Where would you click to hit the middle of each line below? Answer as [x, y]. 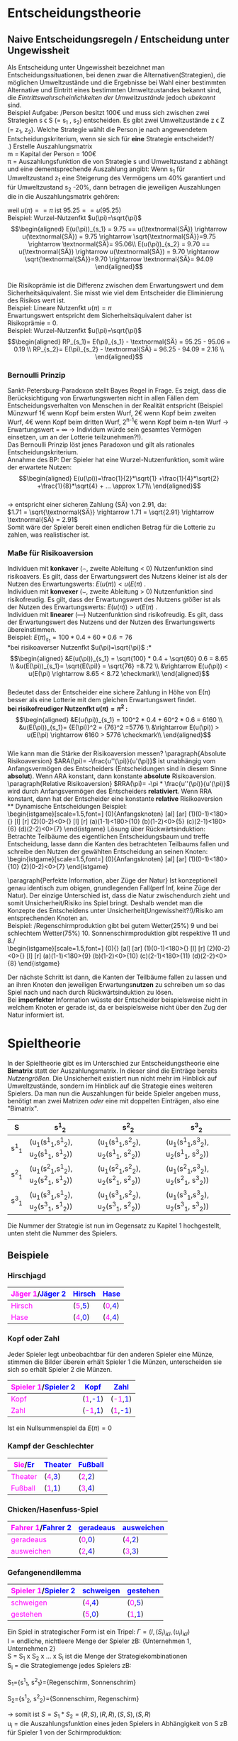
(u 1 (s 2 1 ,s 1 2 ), [51, 1169]
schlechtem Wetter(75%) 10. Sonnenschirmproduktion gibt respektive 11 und [119, 933]
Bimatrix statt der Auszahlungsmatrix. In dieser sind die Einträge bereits [112, 1071]
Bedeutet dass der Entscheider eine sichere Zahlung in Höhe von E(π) [109, 692]
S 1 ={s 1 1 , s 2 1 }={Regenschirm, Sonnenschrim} [72, 1682]
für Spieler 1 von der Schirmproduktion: [64, 1732]
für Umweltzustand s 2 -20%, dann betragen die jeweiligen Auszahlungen [114, 188]
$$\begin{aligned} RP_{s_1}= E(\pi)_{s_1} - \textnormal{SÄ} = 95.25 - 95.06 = [119, 342]
